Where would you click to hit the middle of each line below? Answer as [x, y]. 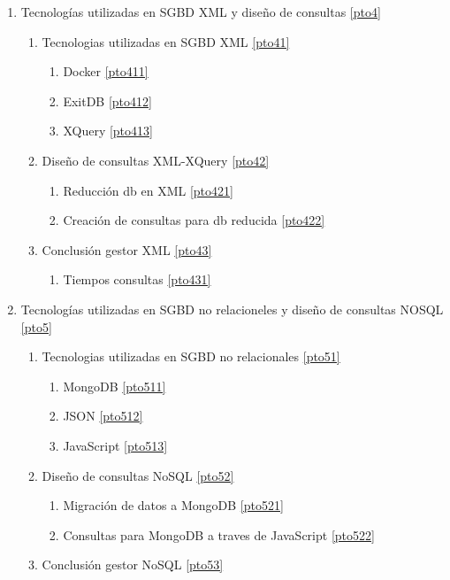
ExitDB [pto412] [107, 101]
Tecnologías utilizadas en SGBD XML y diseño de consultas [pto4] [201, 12]
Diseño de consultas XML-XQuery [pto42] [156, 160]
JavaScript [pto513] [115, 445]
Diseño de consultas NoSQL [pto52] [138, 475]
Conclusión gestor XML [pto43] [127, 249]
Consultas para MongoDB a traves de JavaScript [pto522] [219, 534]
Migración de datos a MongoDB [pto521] [173, 505]
